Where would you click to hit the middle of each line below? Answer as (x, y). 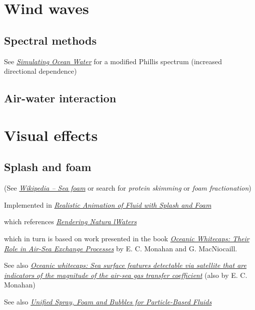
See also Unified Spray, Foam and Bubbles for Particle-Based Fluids (108, 301)
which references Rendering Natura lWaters (70, 221)
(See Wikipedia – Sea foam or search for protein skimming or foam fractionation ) (128, 188)
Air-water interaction (60, 98)
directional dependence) (41, 71)
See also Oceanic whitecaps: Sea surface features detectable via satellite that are (125, 265)
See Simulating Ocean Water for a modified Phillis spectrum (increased (113, 61)
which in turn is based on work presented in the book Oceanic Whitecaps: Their (127, 238)
